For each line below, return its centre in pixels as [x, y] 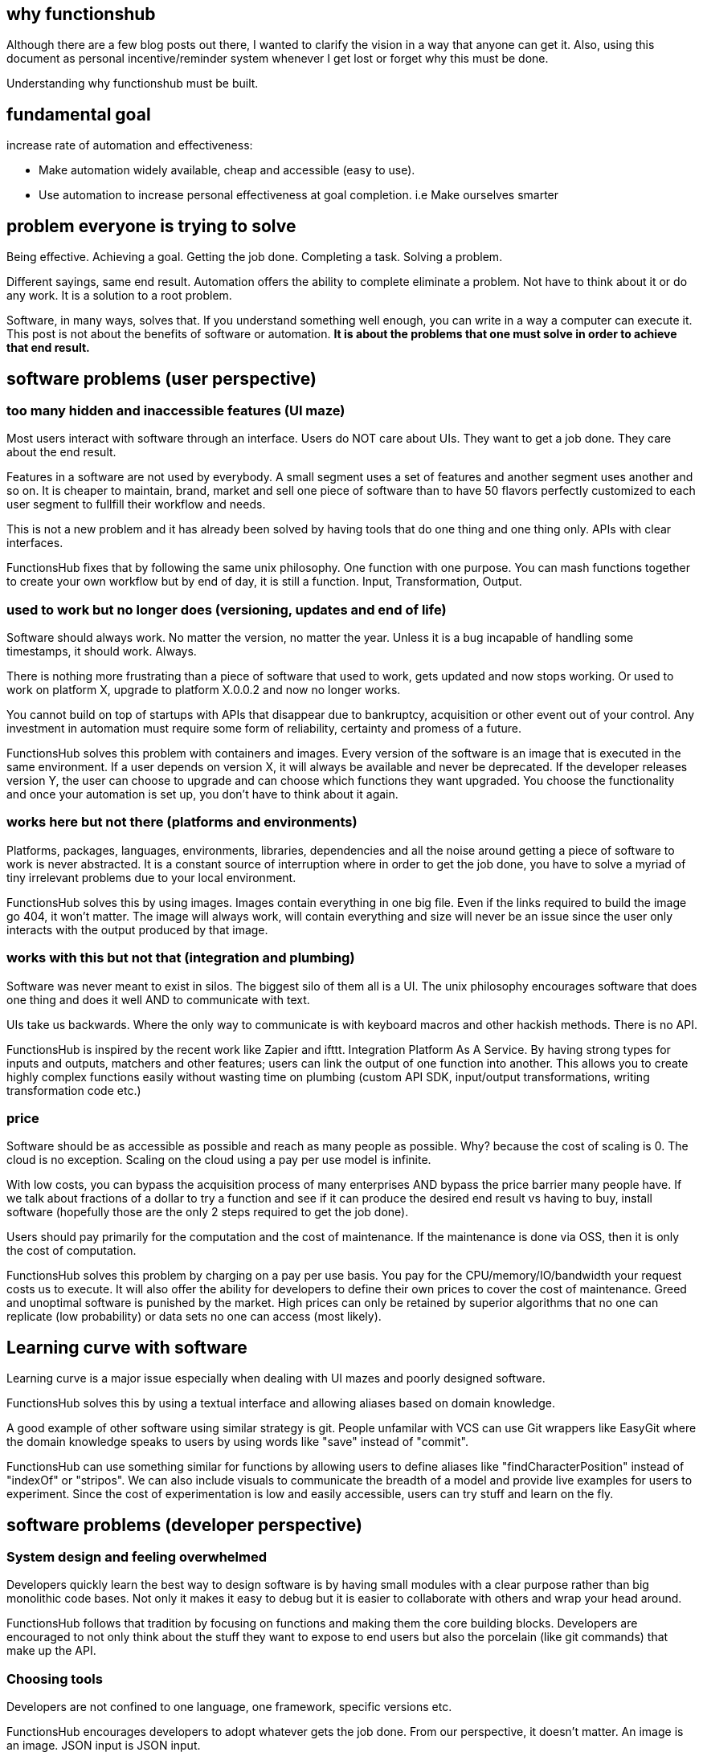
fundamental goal [79, 114]
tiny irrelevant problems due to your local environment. [151, 877]
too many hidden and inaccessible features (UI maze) [176, 410]
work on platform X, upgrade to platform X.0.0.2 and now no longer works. [204, 690]
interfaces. [35, 543]
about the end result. [61, 452]
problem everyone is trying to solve [151, 226]
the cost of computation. [72, 1251]
